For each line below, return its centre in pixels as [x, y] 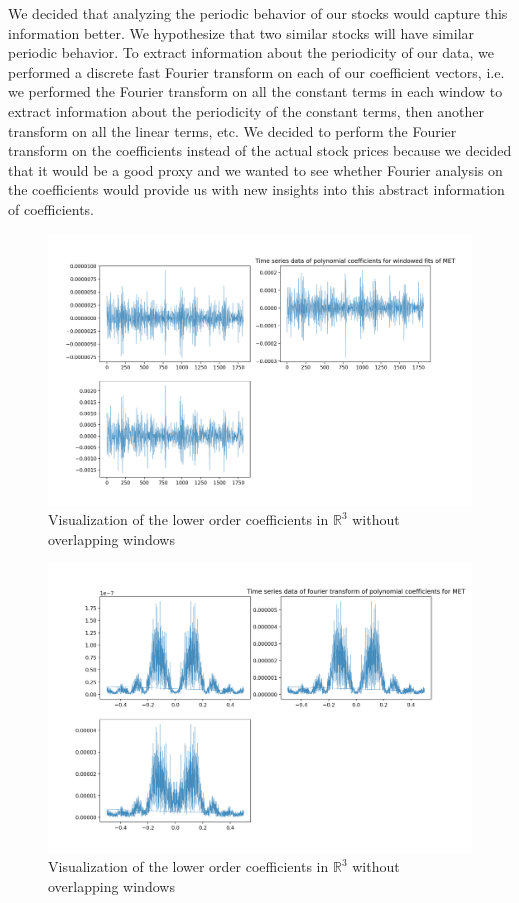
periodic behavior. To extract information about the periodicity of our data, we [251, 52]
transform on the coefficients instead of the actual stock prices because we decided [260, 150]
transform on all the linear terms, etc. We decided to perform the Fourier [232, 130]
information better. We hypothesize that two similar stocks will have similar [241, 32]
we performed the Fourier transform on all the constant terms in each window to [255, 91]
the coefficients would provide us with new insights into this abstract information [256, 189]
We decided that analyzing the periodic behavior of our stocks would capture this [258, 13]
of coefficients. [51, 208]
